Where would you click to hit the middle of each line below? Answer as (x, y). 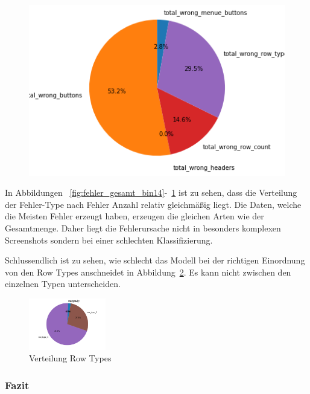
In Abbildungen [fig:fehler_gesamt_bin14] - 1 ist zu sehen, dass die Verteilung (151, 192)
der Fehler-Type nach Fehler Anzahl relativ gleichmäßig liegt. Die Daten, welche (153, 204)
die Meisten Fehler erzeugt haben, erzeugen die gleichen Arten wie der (134, 216)
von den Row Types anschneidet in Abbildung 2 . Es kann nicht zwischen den (148, 272)
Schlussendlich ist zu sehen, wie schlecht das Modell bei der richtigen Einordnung (155, 260)
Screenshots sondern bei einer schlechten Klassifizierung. (109, 240)
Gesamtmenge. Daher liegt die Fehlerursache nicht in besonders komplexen (143, 228)
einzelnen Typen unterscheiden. (63, 284)
